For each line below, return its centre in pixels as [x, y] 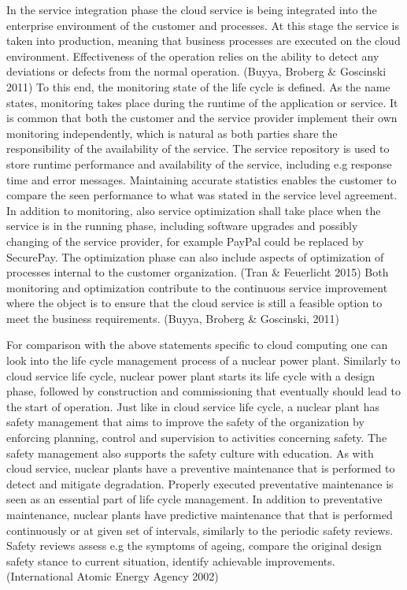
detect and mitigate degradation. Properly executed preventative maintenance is [200, 483]
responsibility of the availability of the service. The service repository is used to [198, 148]
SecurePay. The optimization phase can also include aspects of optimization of [195, 256]
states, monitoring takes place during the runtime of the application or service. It [202, 102]
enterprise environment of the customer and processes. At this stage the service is [203, 25]
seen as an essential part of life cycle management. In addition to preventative [194, 499]
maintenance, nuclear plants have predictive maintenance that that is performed [200, 514]
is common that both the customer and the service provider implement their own [202, 118]
